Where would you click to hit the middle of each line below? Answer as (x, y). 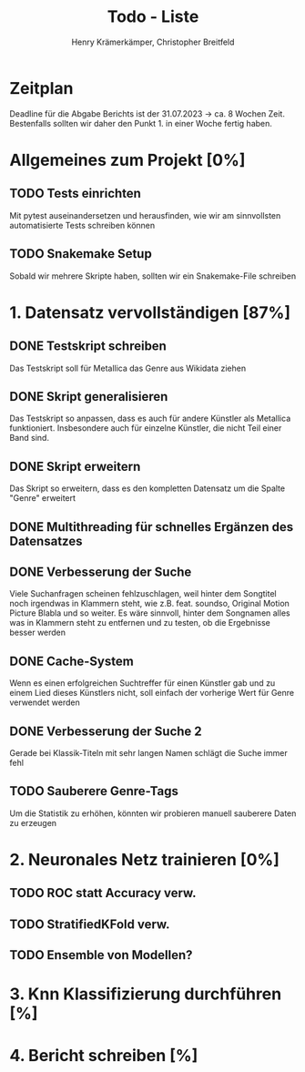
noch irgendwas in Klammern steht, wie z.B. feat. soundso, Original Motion (149, 604)
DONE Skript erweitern (75, 466)
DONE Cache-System (71, 661)
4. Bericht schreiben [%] (104, 1055)
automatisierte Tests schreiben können (82, 225)
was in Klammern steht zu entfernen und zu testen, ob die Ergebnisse (140, 623)
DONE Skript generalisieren (89, 397)
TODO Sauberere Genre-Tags (94, 791)
